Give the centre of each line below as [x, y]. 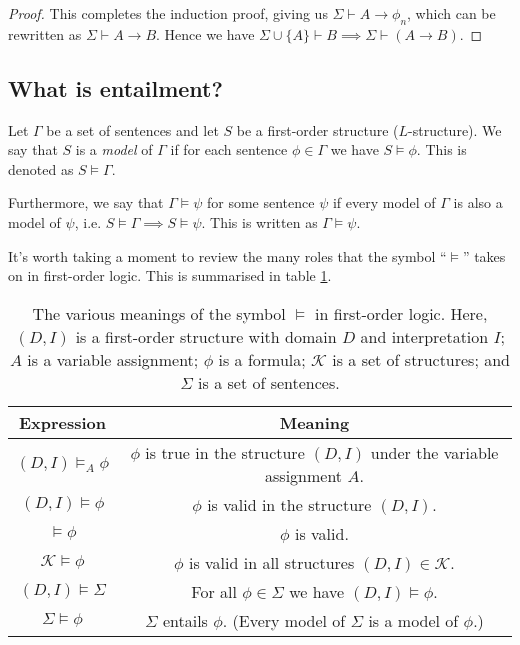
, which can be [451, 13]
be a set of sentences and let [132, 129]
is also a [478, 202]
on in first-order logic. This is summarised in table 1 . [170, 275]
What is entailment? [115, 87]
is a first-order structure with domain [206, 336]
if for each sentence [229, 149]
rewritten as [45, 33]
